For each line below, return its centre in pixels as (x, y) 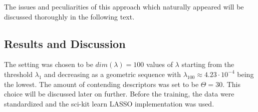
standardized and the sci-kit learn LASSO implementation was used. (109, 103)
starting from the (208, 64)
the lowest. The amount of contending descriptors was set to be (101, 84)
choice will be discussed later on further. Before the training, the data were (119, 94)
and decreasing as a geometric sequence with (112, 74)
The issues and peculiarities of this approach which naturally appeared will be (124, 6)
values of (159, 64)
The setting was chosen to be (49, 64)
